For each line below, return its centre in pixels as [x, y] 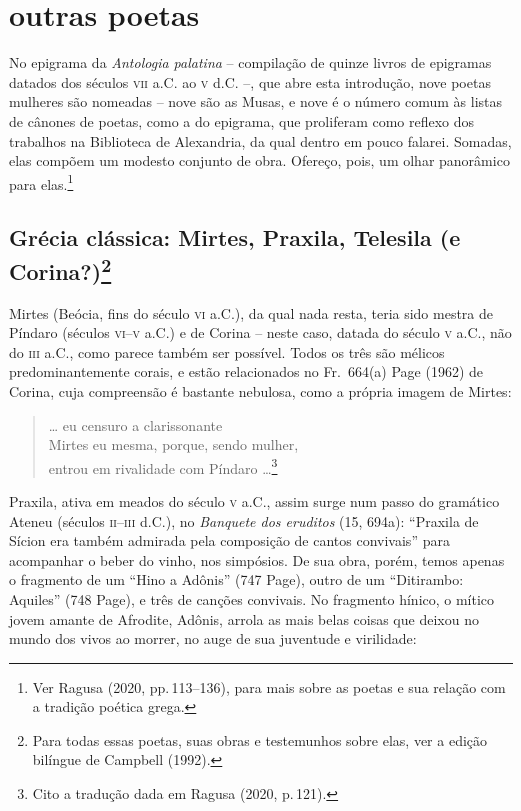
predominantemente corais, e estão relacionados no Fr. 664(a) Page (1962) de [246, 371]
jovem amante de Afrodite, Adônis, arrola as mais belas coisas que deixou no [244, 618]
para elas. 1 [41, 182]
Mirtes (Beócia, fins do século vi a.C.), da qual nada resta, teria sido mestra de [251, 312]
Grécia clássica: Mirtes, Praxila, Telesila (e [235, 237]
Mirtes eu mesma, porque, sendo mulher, [173, 444]
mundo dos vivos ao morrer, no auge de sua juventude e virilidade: [213, 638]
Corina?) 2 [60, 268]
